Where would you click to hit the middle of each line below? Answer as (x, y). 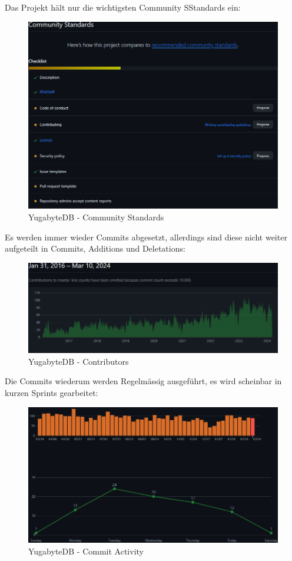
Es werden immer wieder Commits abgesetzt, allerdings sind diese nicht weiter (146, 237)
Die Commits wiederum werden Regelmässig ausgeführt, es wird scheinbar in (143, 381)
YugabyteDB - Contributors (79, 361)
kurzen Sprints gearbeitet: (52, 392)
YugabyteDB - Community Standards (96, 217)
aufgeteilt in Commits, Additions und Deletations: (95, 248)
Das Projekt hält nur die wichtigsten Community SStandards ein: (123, 7)
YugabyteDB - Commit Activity (86, 551)
